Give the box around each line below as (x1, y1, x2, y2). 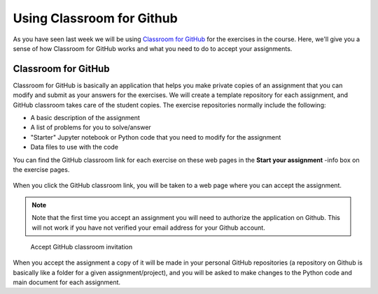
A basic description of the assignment (30, 114, 140, 122)
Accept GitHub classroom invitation (30, 242, 133, 251)
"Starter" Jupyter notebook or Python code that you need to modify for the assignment (30, 133, 281, 141)
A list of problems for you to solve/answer (30, 123, 152, 132)
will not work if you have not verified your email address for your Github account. (31, 223, 265, 232)
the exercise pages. (13, 165, 70, 174)
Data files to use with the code (30, 143, 119, 152)
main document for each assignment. (13, 278, 121, 286)
